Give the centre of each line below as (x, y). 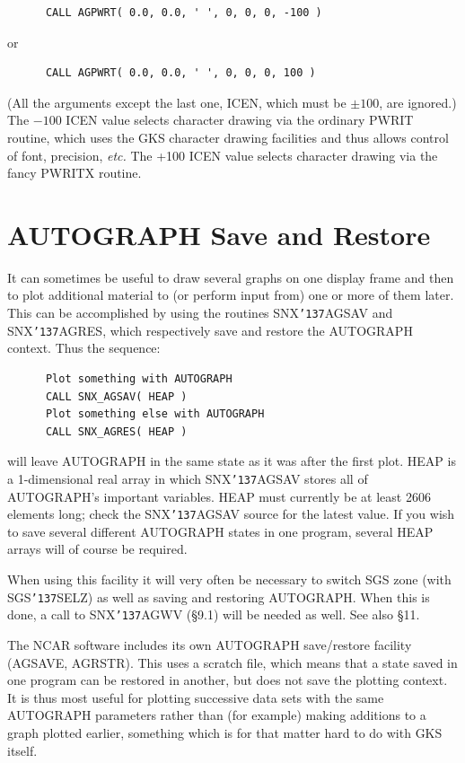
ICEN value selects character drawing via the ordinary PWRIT (240, 120)
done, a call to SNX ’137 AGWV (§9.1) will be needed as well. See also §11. (214, 614)
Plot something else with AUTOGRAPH (155, 414)
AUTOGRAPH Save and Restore (219, 234)
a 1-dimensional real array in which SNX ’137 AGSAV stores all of (188, 478)
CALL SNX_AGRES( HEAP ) (116, 431)
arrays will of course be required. (97, 549)
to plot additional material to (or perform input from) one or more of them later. (231, 295)
